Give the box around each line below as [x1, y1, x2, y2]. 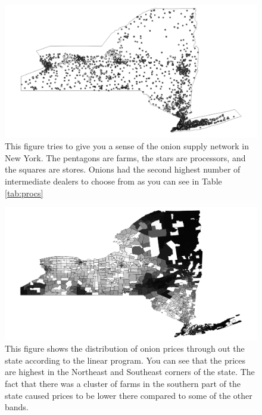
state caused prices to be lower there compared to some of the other [5, 389, 252, 401]
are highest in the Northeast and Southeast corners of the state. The [5, 365, 255, 378]
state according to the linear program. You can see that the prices [5, 353, 246, 366]
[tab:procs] [5, 186, 43, 199]
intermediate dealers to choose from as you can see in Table [5, 174, 222, 187]
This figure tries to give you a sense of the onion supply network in [5, 140, 249, 152]
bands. [5, 401, 29, 413]
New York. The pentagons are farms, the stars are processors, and [5, 151, 246, 164]
